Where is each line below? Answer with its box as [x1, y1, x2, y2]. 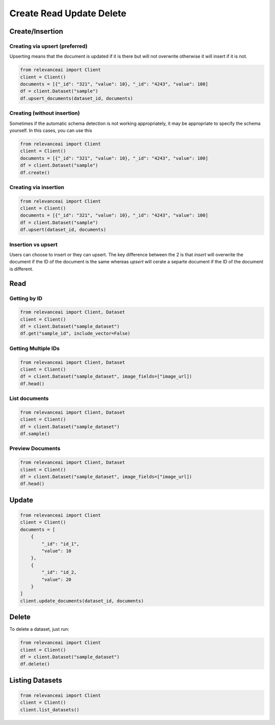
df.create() [20, 170, 50, 175]
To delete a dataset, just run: [9, 626, 70, 632]
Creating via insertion [9, 183, 65, 191]
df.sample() [20, 431, 50, 437]
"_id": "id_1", [41, 541, 80, 547]
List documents [9, 395, 49, 402]
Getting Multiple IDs [9, 344, 60, 352]
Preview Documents [9, 445, 61, 452]
